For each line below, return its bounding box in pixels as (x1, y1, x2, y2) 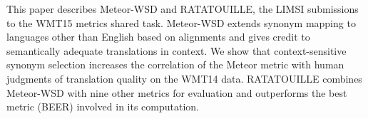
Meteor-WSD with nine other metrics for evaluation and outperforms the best (6, 85, 347, 100)
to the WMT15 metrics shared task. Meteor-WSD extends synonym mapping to (6, 15, 356, 30)
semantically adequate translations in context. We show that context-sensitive (6, 43, 347, 58)
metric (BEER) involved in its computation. (6, 99, 200, 114)
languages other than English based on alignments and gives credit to (6, 29, 310, 44)
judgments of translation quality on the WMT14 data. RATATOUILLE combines (6, 71, 362, 86)
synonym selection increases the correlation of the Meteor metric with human (6, 57, 344, 72)
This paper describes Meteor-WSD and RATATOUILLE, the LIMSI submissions (6, 1, 359, 16)
